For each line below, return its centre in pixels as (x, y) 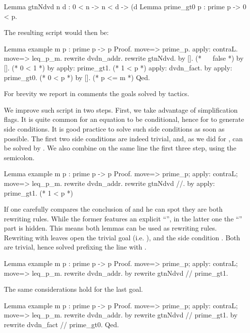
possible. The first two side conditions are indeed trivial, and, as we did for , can (123, 138)
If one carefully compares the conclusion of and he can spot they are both (113, 209)
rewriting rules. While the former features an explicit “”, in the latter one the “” (123, 218)
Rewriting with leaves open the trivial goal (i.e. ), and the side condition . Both (122, 237)
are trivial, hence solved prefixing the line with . (75, 247)
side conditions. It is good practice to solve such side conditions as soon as (114, 128)
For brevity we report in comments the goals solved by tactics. (97, 93)
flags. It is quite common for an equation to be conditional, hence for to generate (124, 119)
